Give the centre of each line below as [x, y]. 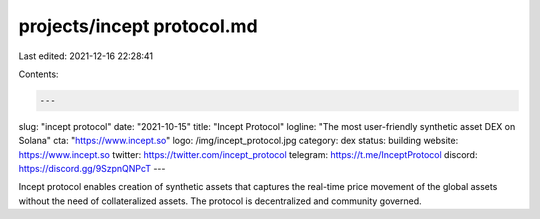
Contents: [38, 74]
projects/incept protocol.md [138, 26]
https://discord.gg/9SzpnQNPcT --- [92, 169]
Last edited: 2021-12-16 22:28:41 [86, 56]
